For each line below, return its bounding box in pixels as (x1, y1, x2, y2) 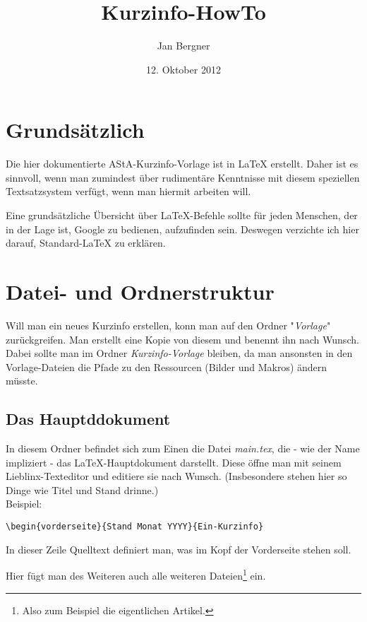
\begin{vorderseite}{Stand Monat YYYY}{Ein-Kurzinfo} (6, 522, 264, 532)
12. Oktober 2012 (146, 61, 221, 76)
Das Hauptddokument (6, 408, 171, 430)
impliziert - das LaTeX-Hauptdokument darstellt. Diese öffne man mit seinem (6, 454, 342, 469)
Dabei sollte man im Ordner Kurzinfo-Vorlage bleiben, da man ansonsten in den (6, 346, 353, 360)
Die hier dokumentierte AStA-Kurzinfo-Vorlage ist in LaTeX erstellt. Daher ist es (6, 156, 359, 171)
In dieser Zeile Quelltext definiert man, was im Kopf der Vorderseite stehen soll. (6, 541, 351, 556)
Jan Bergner (157, 38, 210, 53)
